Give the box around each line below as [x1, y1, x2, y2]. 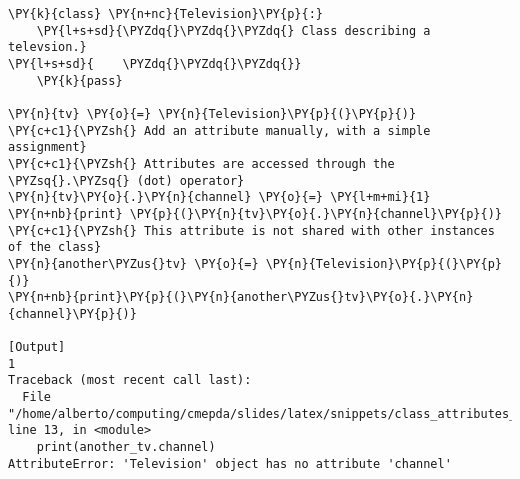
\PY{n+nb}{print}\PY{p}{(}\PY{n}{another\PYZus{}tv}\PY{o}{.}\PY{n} [8, 290, 474, 305]
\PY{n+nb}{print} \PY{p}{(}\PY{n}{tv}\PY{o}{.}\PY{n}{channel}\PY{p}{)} [8, 206, 502, 221]
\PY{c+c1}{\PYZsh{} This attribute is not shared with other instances [8, 223, 495, 238]
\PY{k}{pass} [36, 73, 123, 88]
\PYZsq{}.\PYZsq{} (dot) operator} [8, 173, 245, 188]
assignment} [8, 140, 87, 155]
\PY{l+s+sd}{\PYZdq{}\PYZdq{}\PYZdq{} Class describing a [36, 23, 431, 38]
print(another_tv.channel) [36, 440, 216, 455]
